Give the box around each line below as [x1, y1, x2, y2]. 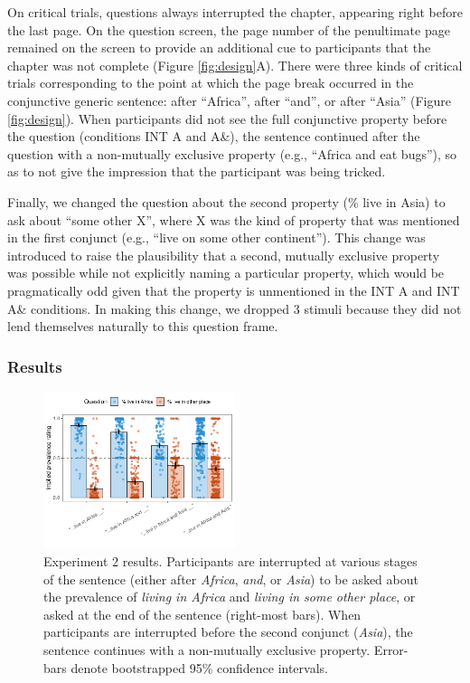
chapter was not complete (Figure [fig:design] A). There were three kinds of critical [7, 55, 463, 74]
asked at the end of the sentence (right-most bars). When [43, 604, 362, 623]
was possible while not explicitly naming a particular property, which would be [7, 263, 445, 282]
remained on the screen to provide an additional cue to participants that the [7, 38, 431, 57]
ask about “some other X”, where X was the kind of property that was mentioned [7, 210, 460, 229]
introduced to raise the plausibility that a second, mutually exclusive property [7, 245, 440, 264]
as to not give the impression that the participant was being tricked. [7, 162, 386, 181]
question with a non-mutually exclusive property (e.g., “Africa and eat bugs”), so [7, 144, 457, 163]
